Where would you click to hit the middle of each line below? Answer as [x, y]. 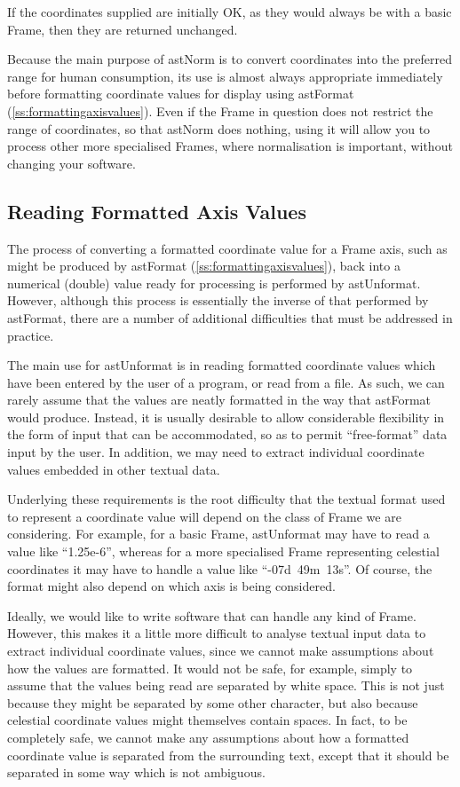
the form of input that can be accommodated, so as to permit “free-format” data [227, 434]
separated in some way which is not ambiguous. [136, 772]
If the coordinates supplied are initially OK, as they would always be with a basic [230, 12]
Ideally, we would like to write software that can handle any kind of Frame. [212, 615]
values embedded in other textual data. [114, 469]
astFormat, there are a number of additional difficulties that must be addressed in [230, 317]
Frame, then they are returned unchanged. [123, 29]
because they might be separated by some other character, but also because [213, 702]
